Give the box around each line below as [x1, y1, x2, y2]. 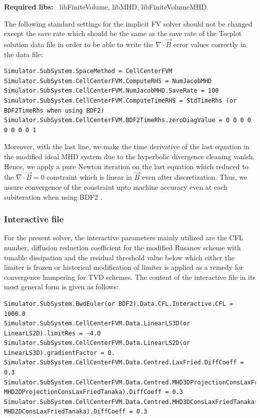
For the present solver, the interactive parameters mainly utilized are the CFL [4, 232, 243, 243]
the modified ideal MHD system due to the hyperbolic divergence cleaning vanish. [4, 151, 255, 161]
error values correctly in [173, 39, 246, 49]
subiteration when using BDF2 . [4, 191, 102, 202]
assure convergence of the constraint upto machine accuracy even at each [4, 181, 227, 192]
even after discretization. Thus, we [141, 172, 247, 182]
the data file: [4, 49, 43, 59]
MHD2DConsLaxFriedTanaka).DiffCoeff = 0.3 [4, 408, 147, 415]
